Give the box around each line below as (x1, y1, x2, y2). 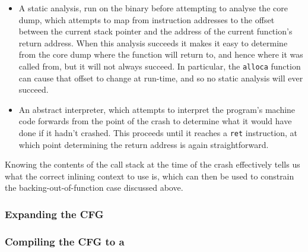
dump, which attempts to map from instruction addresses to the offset (18, 13, 275, 26)
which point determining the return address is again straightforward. (18, 138, 269, 150)
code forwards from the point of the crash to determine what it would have (18, 115, 292, 127)
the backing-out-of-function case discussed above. (5, 181, 183, 194)
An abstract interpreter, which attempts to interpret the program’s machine (18, 103, 296, 115)
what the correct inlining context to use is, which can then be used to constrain (5, 169, 294, 182)
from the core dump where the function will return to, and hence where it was (18, 48, 303, 61)
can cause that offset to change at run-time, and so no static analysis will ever (18, 71, 303, 84)
